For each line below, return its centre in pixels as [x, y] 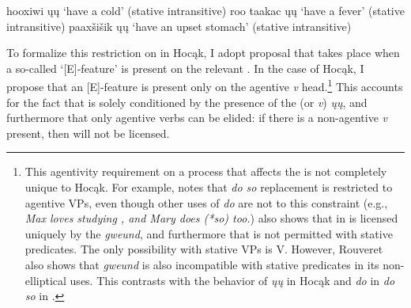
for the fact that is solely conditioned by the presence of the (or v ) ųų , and [187, 102]
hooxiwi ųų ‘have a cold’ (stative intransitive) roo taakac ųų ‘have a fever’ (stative [205, 10]
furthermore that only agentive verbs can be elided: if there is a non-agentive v [197, 118]
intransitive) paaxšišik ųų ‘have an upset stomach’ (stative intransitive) [179, 26]
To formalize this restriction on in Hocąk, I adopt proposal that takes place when [203, 53]
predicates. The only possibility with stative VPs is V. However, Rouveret [204, 249]
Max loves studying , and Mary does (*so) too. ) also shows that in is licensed [211, 218]
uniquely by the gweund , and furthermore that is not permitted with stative [209, 233]
